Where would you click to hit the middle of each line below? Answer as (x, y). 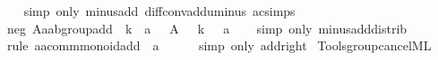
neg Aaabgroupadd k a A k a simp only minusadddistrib (207, 28)
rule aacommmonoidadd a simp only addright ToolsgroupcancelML (219, 45)
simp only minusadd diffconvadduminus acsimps (159, 11)
